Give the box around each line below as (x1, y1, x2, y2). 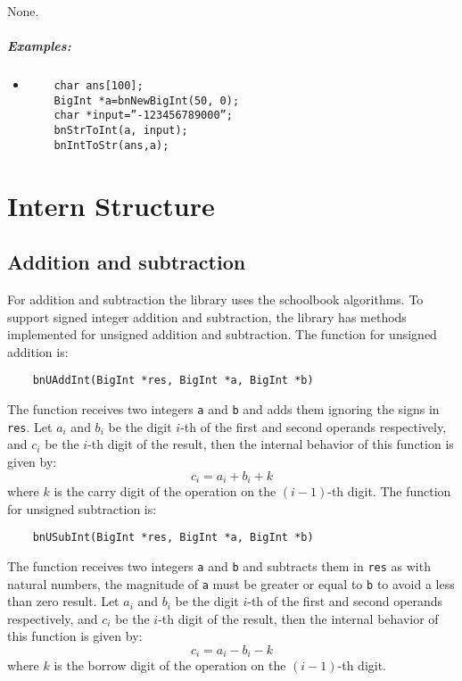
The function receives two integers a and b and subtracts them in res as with (7, 556, 431, 575)
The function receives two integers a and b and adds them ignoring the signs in (7, 400, 440, 419)
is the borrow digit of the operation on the (54, 656, 286, 675)
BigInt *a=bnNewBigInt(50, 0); (54, 94, 240, 107)
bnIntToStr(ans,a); (54, 138, 169, 152)
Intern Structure (7, 187, 215, 223)
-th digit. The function (327, 482, 451, 500)
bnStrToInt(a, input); (54, 124, 188, 137)
